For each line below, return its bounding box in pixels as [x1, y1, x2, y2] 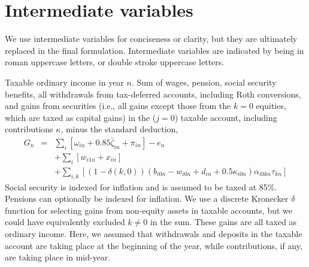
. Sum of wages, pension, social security [131, 75, 277, 88]
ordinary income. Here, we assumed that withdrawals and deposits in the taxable [5, 227, 302, 239]
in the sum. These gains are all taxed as [150, 216, 297, 228]
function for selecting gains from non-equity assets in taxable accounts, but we [5, 204, 293, 216]
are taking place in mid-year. [5, 251, 111, 263]
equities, [256, 99, 286, 112]
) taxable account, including [174, 111, 277, 123]
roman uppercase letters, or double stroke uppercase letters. [5, 56, 225, 68]
